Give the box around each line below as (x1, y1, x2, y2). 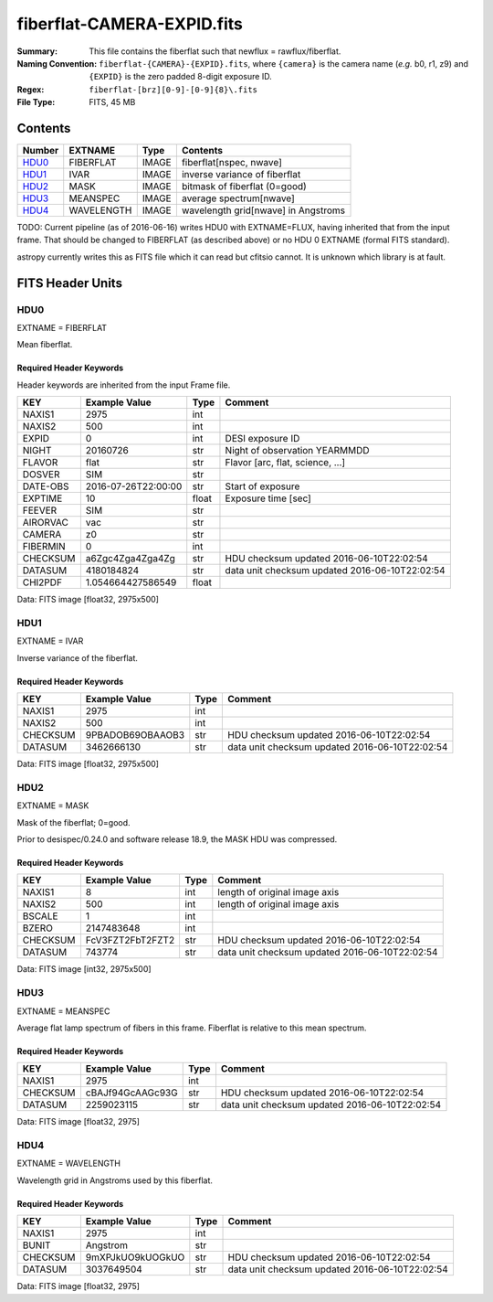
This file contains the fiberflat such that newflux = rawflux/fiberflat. (89, 46, 341, 57)
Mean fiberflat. (16, 339, 73, 350)
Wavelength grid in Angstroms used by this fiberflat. (16, 1175, 214, 1186)
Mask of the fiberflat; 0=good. (16, 816, 131, 827)
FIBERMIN (22, 540, 66, 553)
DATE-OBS (22, 480, 69, 493)
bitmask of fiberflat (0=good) (181, 180, 308, 193)
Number (22, 144, 59, 157)
